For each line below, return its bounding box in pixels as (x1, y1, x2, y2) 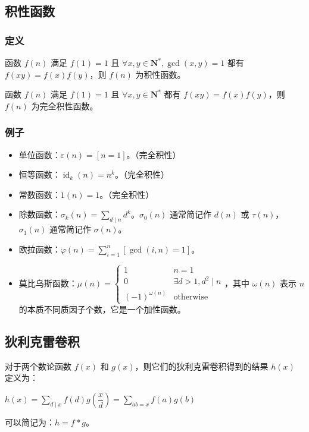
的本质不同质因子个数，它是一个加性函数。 (18, 303, 186, 316)
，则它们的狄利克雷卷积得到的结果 (135, 360, 269, 372)
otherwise (173, 292, 208, 301)
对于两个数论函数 (5, 360, 71, 372)
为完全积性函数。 (31, 99, 98, 112)
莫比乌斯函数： (18, 276, 77, 289)
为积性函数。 (135, 68, 186, 80)
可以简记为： (5, 416, 55, 428)
